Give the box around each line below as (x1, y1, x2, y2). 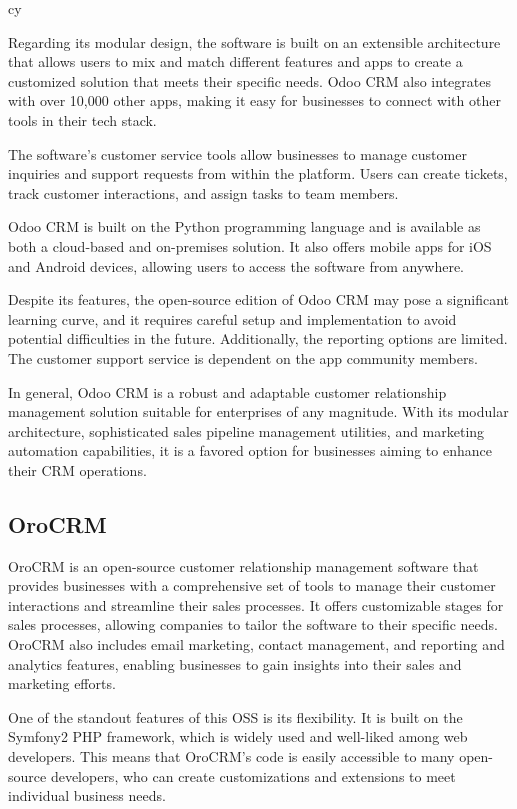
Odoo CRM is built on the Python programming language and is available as (8, 216, 481, 237)
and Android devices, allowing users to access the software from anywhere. (8, 255, 465, 276)
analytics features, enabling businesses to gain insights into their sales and (8, 653, 462, 674)
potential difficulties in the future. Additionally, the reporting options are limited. (8, 328, 508, 349)
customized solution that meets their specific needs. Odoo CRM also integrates (8, 70, 491, 91)
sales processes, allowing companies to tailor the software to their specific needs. (8, 614, 498, 635)
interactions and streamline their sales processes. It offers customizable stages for (8, 594, 504, 615)
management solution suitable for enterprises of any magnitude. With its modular (8, 401, 509, 422)
